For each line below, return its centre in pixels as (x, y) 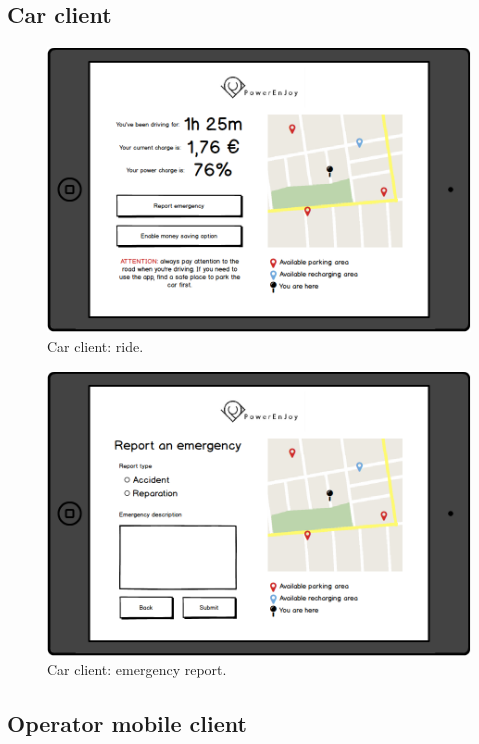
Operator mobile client (127, 723)
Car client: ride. (95, 345)
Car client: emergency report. (137, 669)
